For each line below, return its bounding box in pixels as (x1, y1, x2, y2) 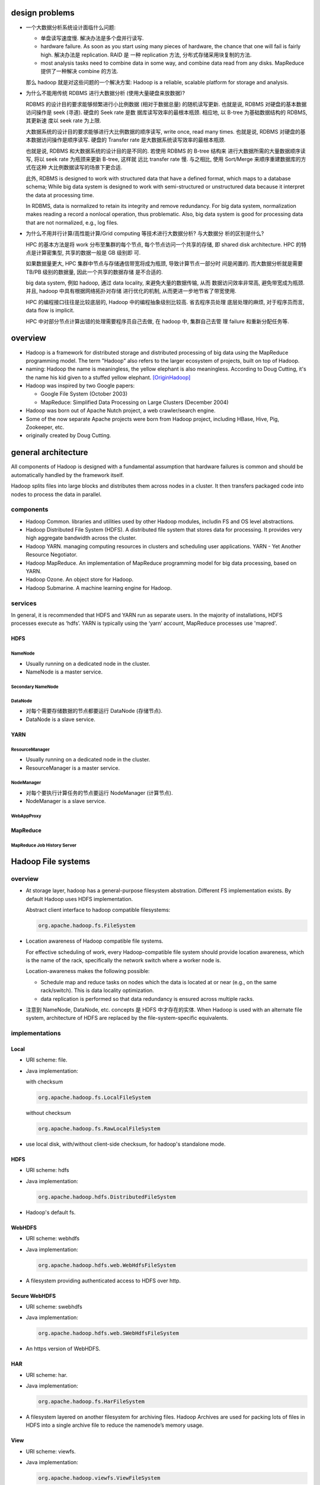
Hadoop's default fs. (25, 1209, 76, 1216)
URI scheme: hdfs (25, 1167, 69, 1174)
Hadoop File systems (11, 857, 91, 867)
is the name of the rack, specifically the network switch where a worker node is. (25, 957, 222, 964)
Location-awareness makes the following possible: (25, 968, 150, 975)
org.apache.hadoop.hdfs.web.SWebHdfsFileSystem (38, 1330, 179, 1336)
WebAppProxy (11, 813, 41, 819)
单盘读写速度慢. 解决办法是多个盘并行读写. (40, 34, 145, 42)
